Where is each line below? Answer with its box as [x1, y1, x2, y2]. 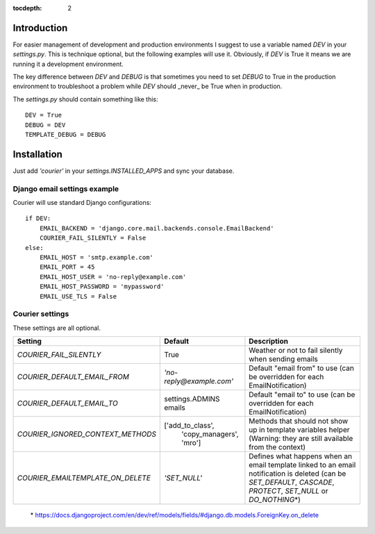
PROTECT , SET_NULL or [249, 486, 328, 496]
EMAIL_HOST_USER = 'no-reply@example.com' [39, 273, 187, 281]
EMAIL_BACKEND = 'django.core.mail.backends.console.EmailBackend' [39, 224, 274, 232]
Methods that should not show [249, 417, 349, 426]
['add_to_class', [164, 421, 215, 431]
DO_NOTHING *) [249, 495, 301, 505]
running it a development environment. [12, 60, 124, 68]
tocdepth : [12, 4, 42, 12]
